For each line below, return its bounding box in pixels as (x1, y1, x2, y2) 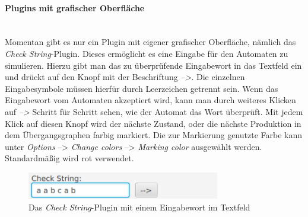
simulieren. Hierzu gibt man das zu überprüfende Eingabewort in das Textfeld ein (5, 59, 302, 71)
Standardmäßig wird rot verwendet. (5, 152, 134, 164)
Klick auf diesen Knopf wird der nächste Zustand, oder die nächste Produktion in (5, 117, 301, 129)
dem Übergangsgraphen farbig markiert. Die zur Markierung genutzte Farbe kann (5, 129, 302, 141)
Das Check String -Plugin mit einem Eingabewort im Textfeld (28, 200, 250, 213)
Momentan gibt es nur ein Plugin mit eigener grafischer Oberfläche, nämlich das (5, 36, 296, 48)
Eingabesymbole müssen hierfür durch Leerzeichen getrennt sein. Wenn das (5, 82, 278, 94)
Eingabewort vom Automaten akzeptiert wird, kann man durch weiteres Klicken (5, 94, 296, 106)
